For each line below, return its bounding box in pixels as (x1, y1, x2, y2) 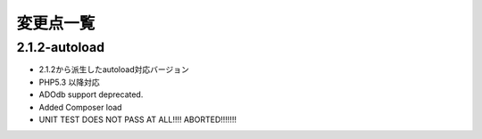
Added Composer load (38, 102, 122, 112)
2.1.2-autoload (16, 39, 105, 55)
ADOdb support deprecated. (38, 89, 144, 100)
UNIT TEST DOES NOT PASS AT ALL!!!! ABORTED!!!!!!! (38, 114, 237, 125)
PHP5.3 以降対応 (38, 77, 100, 87)
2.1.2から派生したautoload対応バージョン (38, 64, 189, 75)
